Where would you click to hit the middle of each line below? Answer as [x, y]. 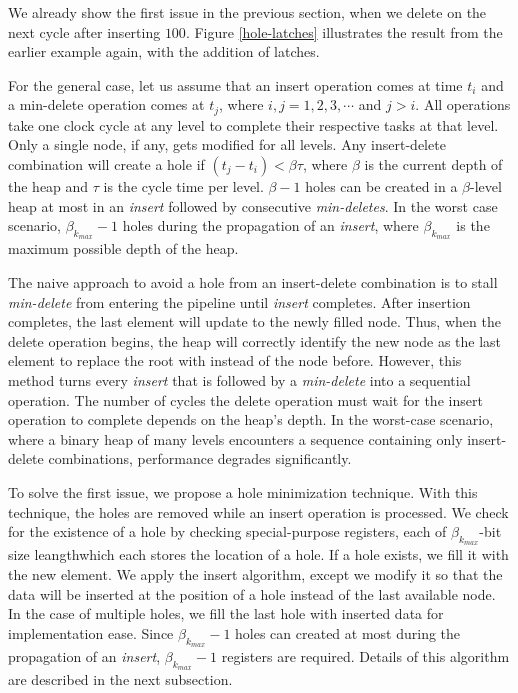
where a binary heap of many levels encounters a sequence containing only [235, 438]
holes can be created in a [381, 186]
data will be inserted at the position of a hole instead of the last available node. [252, 593]
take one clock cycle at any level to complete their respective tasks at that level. [253, 124]
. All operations [463, 104]
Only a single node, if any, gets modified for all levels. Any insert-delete [227, 144]
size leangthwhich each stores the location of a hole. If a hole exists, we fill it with [258, 554]
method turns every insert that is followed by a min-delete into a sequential [239, 379]
